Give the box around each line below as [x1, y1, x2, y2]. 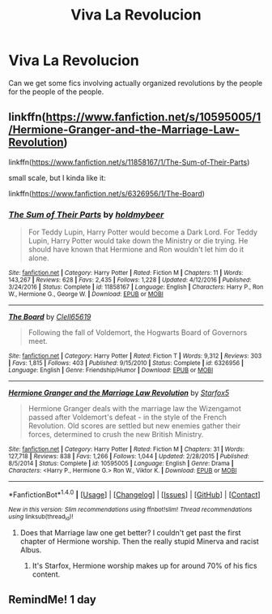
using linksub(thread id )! [8, 513, 74, 522]
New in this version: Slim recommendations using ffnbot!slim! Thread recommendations [8, 505, 253, 513]
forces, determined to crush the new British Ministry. [28, 430, 204, 440]
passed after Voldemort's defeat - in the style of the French [28, 412, 227, 423]
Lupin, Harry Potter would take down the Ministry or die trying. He [28, 236, 249, 246]
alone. [28, 253, 49, 263]
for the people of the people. [8, 87, 104, 97]
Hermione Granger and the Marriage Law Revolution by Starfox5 [8, 388, 230, 398]
